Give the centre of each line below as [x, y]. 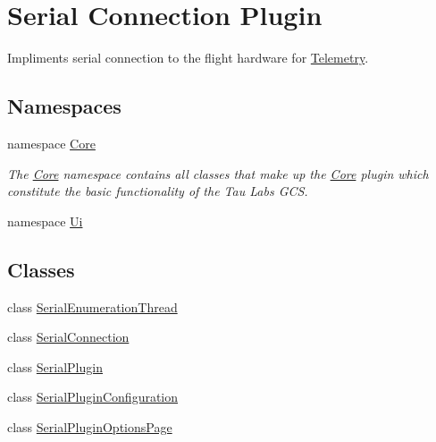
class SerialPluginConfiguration [93, 397]
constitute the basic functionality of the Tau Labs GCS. [158, 191]
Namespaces [64, 106]
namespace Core [51, 143]
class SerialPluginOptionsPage [90, 426]
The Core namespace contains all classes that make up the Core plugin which [218, 173]
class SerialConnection [68, 337]
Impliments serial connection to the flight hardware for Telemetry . [188, 58]
